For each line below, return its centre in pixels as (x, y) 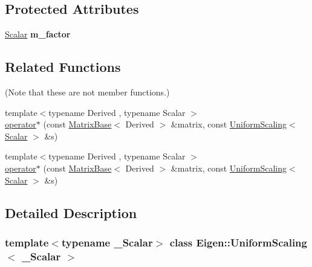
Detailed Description (71, 212)
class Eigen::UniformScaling (238, 242)
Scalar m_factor (38, 34)
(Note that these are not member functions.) (87, 92)
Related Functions (63, 67)
